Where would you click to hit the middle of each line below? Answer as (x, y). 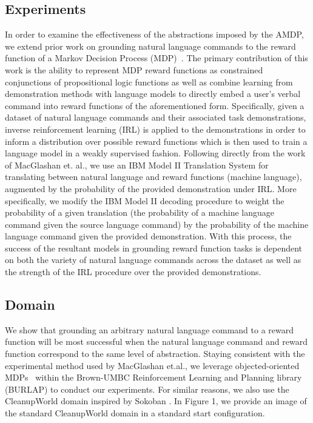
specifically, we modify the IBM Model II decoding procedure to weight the (145, 200)
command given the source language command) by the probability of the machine (157, 224)
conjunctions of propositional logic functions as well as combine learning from (149, 82)
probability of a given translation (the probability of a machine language (140, 212)
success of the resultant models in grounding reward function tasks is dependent (153, 248)
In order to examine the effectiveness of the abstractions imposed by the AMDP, (154, 34)
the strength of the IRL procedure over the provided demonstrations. (133, 272)
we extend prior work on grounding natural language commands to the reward (150, 46)
